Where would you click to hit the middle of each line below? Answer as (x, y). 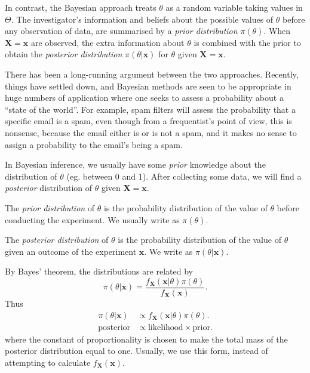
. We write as (168, 251)
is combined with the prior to (247, 42)
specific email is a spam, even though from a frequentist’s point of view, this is (148, 121)
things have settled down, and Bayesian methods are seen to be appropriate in (148, 86)
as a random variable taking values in (234, 7)
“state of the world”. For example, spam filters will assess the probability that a (150, 109)
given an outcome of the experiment (71, 251)
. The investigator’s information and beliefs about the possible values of (142, 19)
